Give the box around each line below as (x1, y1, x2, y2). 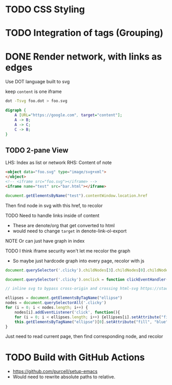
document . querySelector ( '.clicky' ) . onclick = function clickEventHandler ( (5, 277, 168, 282)
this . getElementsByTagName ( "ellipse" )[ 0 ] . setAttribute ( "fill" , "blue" (14, 319, 168, 324)
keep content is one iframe (5, 88, 62, 95)
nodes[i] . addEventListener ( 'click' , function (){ (14, 309, 120, 315)
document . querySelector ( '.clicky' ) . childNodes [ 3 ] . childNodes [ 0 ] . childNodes (5, 267, 170, 273)
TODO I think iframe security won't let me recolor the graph (5, 248, 131, 254)
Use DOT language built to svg (5, 79, 70, 85)
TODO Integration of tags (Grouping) (5, 27, 164, 39)
